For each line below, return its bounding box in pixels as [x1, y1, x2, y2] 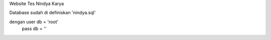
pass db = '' [22, 26, 47, 32]
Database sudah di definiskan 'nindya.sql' [9, 10, 96, 16]
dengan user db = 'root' [9, 19, 59, 25]
